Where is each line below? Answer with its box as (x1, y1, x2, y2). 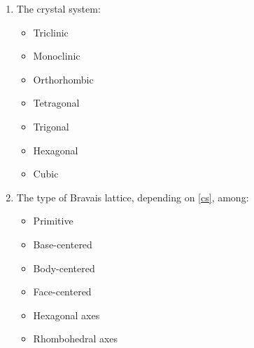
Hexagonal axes (33, 307, 100, 322)
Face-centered (33, 284, 92, 299)
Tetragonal (33, 95, 80, 110)
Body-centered (33, 260, 95, 275)
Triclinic (33, 25, 69, 39)
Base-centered (33, 236, 92, 251)
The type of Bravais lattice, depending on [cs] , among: (16, 189, 249, 204)
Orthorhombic (33, 72, 94, 86)
